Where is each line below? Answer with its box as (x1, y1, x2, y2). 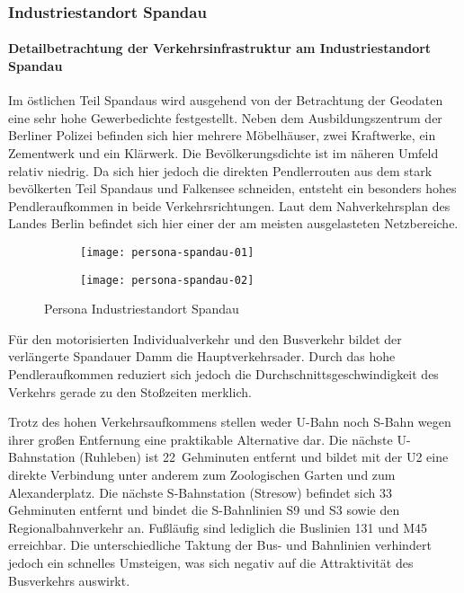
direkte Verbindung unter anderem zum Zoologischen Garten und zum (8, 465, 396, 484)
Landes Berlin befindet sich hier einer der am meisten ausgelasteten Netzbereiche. (8, 214, 459, 233)
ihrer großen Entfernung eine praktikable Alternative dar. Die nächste (8, 429, 393, 448)
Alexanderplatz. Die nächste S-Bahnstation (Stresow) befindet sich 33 (8, 482, 392, 501)
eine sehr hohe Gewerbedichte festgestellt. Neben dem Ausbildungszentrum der (8, 108, 442, 127)
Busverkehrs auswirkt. (8, 571, 130, 589)
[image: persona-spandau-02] (80, 273, 254, 287)
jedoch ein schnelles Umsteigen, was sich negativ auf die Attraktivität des (8, 553, 414, 572)
